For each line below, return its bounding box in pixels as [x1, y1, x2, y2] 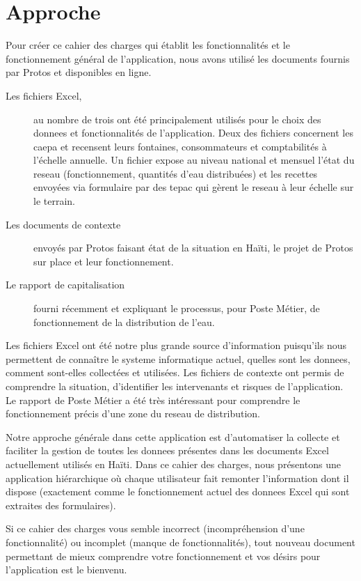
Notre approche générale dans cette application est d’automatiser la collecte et [6, 429, 340, 444]
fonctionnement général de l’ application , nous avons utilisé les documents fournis [6, 51, 350, 65]
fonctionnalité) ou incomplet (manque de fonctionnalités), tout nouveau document [6, 534, 355, 549]
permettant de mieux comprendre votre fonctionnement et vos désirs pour [6, 548, 321, 563]
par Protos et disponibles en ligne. [6, 65, 152, 79]
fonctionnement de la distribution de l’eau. [33, 314, 215, 329]
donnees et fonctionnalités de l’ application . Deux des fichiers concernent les [33, 125, 353, 140]
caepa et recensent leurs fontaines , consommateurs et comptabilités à [33, 139, 327, 153]
